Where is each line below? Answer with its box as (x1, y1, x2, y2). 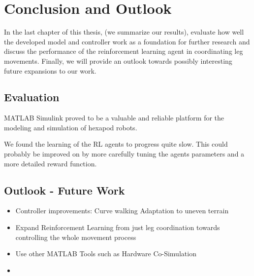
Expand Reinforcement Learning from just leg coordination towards (15, 222, 220, 233)
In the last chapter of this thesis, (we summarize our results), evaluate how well (4, 27, 244, 37)
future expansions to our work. (4, 65, 96, 76)
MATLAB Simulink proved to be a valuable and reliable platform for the (4, 113, 224, 123)
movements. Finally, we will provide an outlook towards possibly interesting (4, 55, 232, 66)
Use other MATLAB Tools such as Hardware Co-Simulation (15, 248, 196, 259)
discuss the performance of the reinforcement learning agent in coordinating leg (4, 46, 243, 56)
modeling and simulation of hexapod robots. (4, 122, 137, 132)
